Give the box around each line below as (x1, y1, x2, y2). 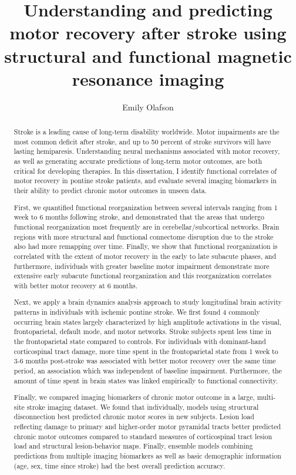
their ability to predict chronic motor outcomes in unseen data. (14, 186, 207, 196)
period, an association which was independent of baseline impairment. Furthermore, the (14, 365, 282, 375)
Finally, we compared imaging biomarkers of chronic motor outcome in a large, (14, 392, 255, 402)
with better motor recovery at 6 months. (14, 280, 138, 290)
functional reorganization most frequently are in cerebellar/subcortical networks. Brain (14, 221, 280, 231)
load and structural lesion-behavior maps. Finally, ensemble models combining (14, 441, 253, 451)
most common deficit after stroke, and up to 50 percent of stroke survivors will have (14, 136, 271, 146)
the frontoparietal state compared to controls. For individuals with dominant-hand (14, 336, 266, 346)
